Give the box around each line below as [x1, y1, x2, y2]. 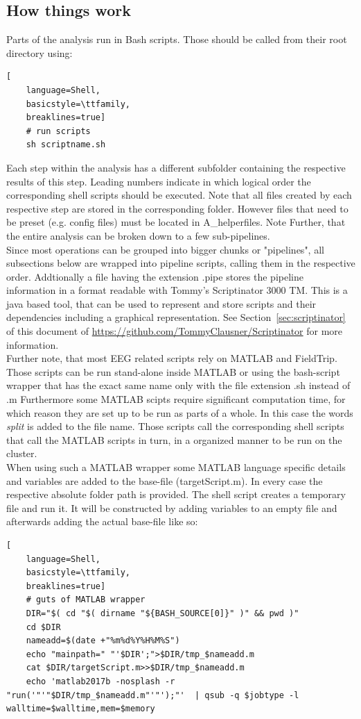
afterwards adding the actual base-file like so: [6, 514, 198, 529]
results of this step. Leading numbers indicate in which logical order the [6, 174, 311, 188]
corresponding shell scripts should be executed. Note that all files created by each [6, 188, 352, 202]
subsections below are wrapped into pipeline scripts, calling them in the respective [6, 256, 355, 270]
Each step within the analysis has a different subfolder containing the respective [6, 160, 346, 174]
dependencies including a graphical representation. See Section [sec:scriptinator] [6, 310, 346, 324]
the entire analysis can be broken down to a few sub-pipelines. [6, 228, 270, 242]
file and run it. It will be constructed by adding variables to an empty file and [6, 500, 337, 515]
